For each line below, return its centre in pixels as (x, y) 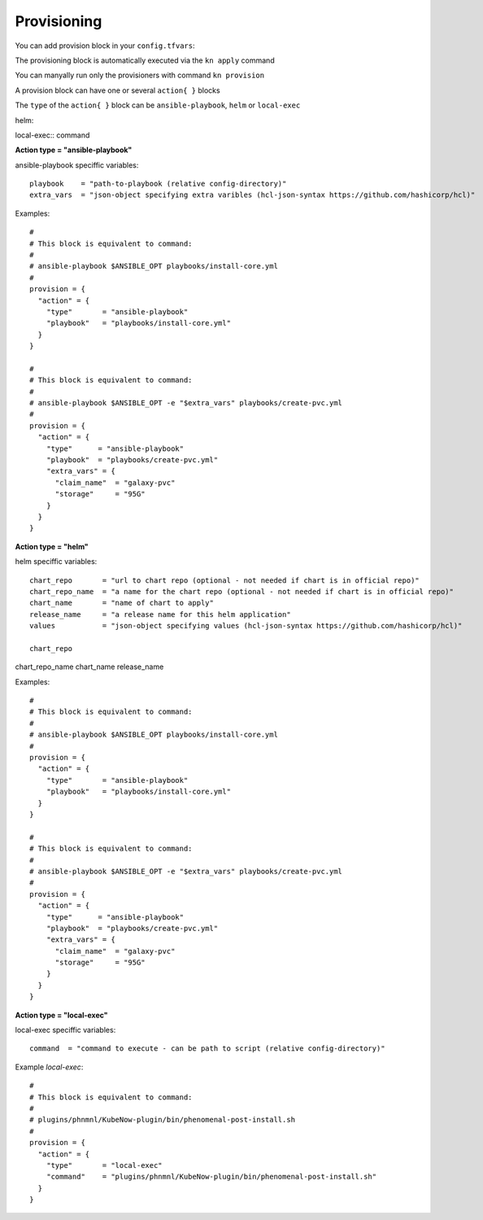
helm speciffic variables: (56, 562)
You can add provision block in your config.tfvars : (105, 46)
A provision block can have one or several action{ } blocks (117, 90)
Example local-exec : (49, 1067)
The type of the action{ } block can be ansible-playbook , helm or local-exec (158, 105)
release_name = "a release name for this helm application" (161, 614)
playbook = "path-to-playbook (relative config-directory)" (158, 184)
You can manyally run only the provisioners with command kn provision (139, 75)
